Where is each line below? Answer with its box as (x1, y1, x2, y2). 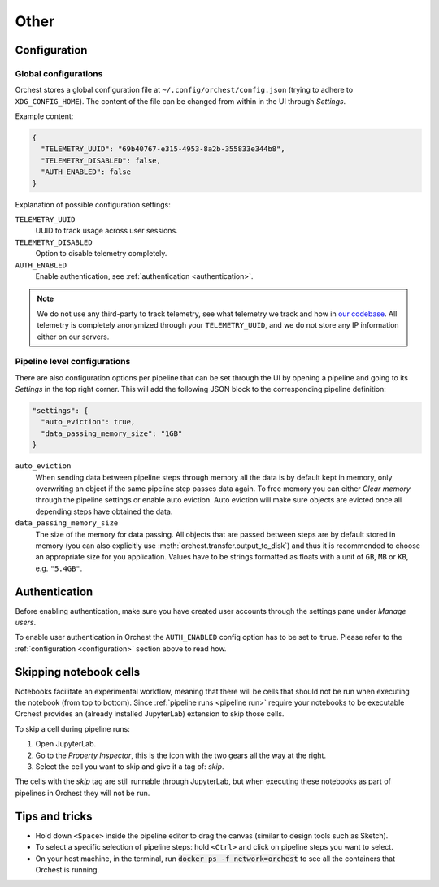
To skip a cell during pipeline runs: (15, 724, 130, 733)
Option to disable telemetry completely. (35, 249, 167, 259)
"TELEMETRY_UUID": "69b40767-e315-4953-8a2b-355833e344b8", (41, 145, 285, 154)
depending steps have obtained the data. (35, 507, 173, 516)
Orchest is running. (35, 864, 100, 874)
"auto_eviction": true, (41, 417, 136, 427)
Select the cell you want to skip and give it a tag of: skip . (35, 762, 224, 772)
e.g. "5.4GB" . (35, 563, 83, 573)
